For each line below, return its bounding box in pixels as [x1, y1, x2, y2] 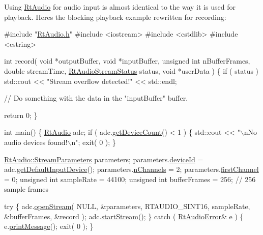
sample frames [4, 184, 48, 194]
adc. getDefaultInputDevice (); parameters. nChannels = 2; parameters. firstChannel [4, 164, 259, 174]
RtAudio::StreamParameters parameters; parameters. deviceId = [4, 154, 203, 164]
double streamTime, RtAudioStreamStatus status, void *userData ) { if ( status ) [4, 65, 259, 76]
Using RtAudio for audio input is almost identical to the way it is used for [4, 2, 236, 12]
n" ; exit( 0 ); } [71, 136, 116, 147]
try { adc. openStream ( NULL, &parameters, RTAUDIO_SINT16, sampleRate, [4, 200, 250, 211]
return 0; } [4, 109, 38, 120]
